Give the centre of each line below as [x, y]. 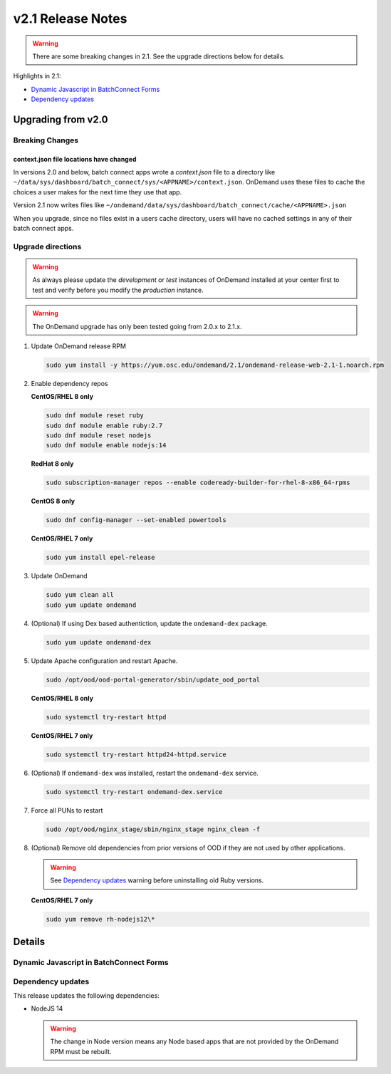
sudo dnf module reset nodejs [99, 436]
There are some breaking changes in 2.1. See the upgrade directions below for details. [158, 56]
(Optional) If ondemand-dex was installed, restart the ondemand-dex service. [145, 773]
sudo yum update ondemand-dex [99, 642]
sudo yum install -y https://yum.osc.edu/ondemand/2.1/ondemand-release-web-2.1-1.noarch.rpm [215, 365]
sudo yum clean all [80, 595]
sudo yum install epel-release [101, 558]
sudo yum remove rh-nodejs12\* [101, 919]
